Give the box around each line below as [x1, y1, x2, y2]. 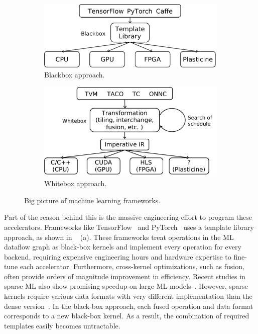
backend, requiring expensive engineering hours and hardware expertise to [4, 251, 231, 262]
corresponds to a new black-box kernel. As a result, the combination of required [4, 310, 249, 321]
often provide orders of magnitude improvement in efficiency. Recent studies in [4, 271, 245, 281]
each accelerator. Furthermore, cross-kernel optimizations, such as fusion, [20, 261, 244, 272]
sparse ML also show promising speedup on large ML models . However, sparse [4, 281, 248, 291]
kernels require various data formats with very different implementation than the [4, 291, 252, 301]
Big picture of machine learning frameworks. [24, 195, 161, 205]
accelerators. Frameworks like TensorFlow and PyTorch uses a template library [4, 221, 254, 232]
